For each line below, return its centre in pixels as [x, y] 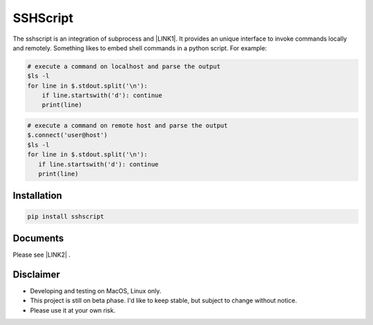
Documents [38, 238]
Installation [37, 196]
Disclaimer [36, 274]
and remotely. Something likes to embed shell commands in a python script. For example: [140, 48]
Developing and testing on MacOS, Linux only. [96, 291]
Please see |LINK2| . [42, 255]
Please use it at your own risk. [73, 310]
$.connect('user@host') [68, 135]
